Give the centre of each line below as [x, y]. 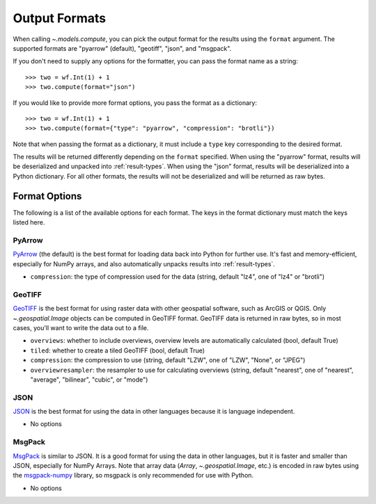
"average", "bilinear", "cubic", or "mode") [89, 380]
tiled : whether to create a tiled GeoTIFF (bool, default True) [118, 350]
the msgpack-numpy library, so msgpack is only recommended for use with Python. [133, 475]
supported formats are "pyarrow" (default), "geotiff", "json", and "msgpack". [122, 48]
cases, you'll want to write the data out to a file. [81, 327]
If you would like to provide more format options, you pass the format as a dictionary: [135, 103]
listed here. [29, 222]
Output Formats [60, 18]
